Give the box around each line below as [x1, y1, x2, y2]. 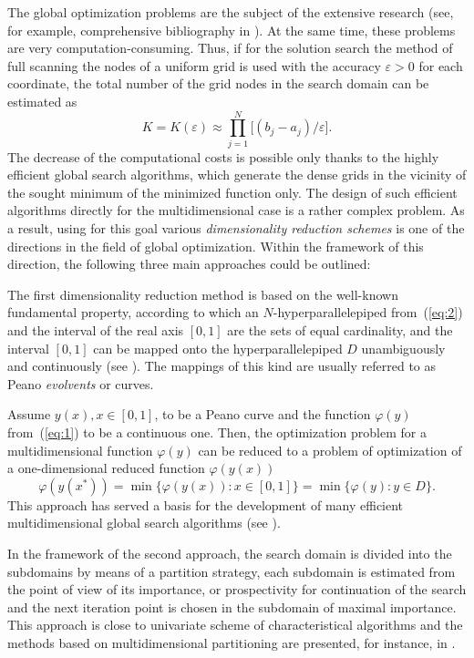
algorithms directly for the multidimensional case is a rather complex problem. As [7, 200, 465, 220]
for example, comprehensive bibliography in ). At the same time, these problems [7, 20, 456, 39]
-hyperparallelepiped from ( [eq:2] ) [273, 303, 463, 322]
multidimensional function [7, 440, 153, 459]
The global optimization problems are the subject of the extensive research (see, [7, 3, 454, 21]
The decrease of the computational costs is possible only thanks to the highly [7, 147, 439, 166]
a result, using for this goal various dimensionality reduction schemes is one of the [7, 219, 465, 238]
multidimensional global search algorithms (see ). [7, 513, 281, 532]
